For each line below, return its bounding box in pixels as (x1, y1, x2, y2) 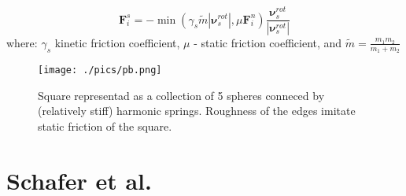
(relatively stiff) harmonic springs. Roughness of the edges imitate (38, 102, 356, 119)
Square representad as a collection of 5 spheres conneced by (38, 87, 325, 103)
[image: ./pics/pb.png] (38, 65, 162, 76)
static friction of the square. (38, 118, 172, 135)
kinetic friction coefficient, (54, 34, 180, 50)
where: (6, 34, 38, 50)
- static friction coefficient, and (194, 34, 342, 50)
